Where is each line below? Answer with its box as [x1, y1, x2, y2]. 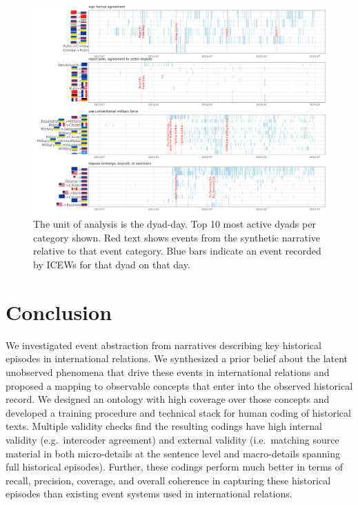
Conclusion [6, 297, 112, 326]
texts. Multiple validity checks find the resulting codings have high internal [6, 419, 322, 433]
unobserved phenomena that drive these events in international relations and [6, 364, 330, 379]
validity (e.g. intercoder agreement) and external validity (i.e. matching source [6, 432, 339, 446]
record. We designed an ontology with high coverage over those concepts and [6, 392, 330, 406]
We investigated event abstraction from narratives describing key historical [6, 337, 321, 352]
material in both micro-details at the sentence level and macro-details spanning [6, 446, 340, 460]
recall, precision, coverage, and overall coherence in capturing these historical [6, 473, 331, 487]
